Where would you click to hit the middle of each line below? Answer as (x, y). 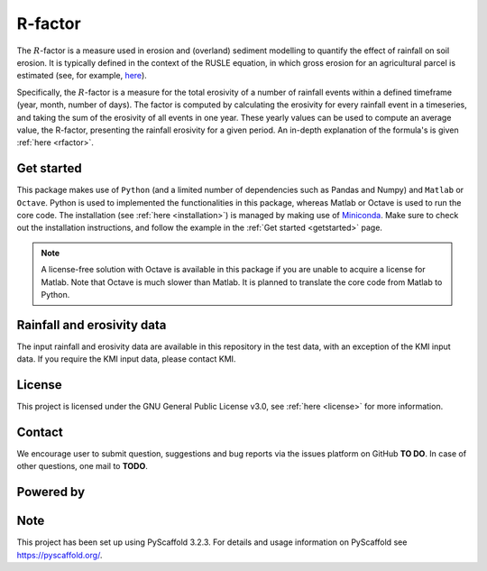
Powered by (51, 492)
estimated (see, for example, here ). (82, 76)
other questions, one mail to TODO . (83, 466)
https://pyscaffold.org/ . (60, 555)
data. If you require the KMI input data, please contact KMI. (126, 359)
